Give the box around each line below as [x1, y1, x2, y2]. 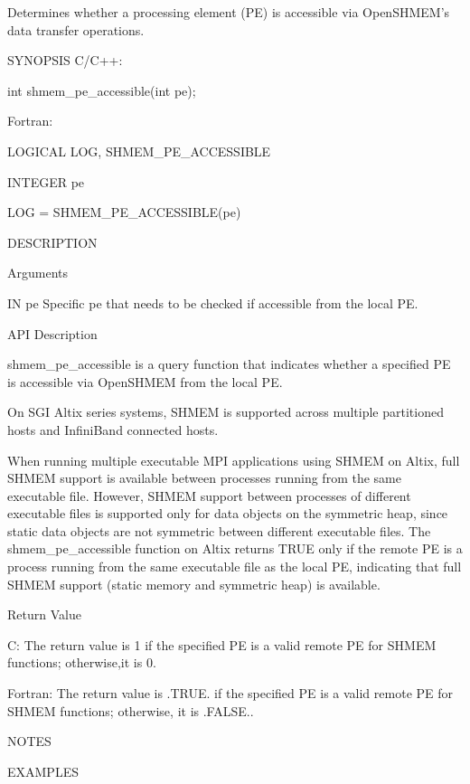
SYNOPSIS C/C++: [7, 51, 123, 70]
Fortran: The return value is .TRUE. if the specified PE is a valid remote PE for [7, 684, 454, 703]
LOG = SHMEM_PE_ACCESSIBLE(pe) [7, 203, 241, 222]
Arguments [7, 263, 69, 282]
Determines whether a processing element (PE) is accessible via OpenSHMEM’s [7, 3, 450, 21]
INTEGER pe [7, 172, 85, 191]
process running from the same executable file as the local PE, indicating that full [7, 557, 462, 576]
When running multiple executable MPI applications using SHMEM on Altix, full [7, 450, 460, 469]
